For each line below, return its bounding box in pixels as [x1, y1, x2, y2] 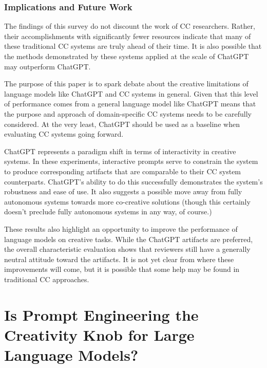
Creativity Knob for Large [4, 324, 195, 345]
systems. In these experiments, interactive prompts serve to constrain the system [4, 156, 258, 167]
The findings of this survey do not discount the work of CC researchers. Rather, [4, 21, 255, 31]
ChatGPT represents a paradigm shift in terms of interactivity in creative [4, 145, 236, 156]
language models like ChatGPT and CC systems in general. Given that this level [4, 88, 258, 99]
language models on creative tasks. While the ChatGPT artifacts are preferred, [4, 233, 253, 244]
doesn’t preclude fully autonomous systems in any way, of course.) [4, 206, 212, 217]
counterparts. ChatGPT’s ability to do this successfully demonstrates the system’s [4, 176, 263, 187]
